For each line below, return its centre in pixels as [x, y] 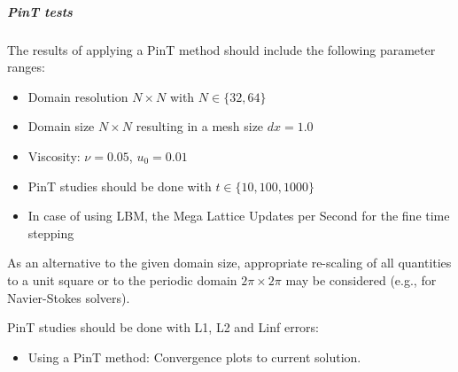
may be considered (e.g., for [361, 279]
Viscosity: [54, 155]
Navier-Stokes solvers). [69, 297]
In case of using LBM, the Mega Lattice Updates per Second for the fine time [239, 216]
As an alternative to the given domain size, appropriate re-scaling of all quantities [229, 263]
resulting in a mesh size [200, 126]
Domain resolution [78, 96]
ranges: [26, 67]
